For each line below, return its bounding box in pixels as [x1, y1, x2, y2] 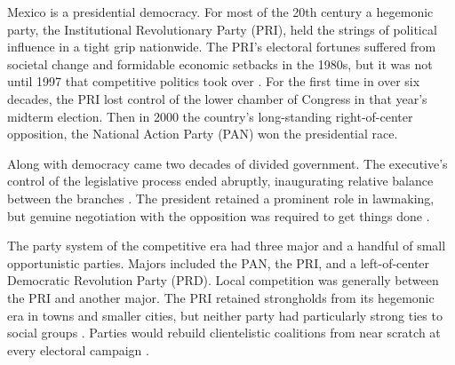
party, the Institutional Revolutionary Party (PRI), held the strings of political [7, 20, 437, 38]
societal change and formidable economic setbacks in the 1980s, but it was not [7, 54, 433, 73]
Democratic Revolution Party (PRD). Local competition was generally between [7, 271, 439, 290]
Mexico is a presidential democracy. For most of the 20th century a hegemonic [7, 3, 434, 20]
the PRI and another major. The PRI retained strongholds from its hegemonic [7, 288, 435, 306]
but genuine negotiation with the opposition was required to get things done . [7, 206, 430, 225]
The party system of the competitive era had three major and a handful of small [7, 236, 446, 255]
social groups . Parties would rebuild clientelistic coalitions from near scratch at [7, 323, 441, 342]
